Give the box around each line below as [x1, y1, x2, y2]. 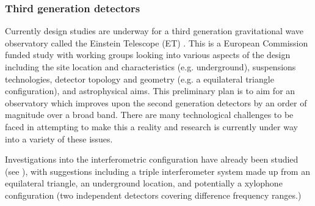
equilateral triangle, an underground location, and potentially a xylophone [5, 177, 283, 189]
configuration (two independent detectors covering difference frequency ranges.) [5, 188, 302, 201]
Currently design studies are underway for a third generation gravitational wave [5, 24, 304, 37]
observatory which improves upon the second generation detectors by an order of [5, 96, 307, 109]
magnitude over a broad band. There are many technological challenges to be [5, 108, 294, 121]
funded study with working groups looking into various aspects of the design [5, 48, 291, 61]
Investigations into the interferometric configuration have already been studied [5, 153, 299, 166]
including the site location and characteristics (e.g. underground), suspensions [5, 61, 296, 73]
